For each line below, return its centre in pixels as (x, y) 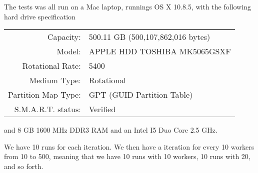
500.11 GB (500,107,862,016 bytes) (149, 37)
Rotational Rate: (51, 66)
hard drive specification (40, 16)
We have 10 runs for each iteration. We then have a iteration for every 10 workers (129, 146)
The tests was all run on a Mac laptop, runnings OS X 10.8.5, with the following (127, 6)
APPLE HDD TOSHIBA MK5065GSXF (160, 51)
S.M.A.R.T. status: (47, 109)
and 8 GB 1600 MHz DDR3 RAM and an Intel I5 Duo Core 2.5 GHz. (111, 130)
